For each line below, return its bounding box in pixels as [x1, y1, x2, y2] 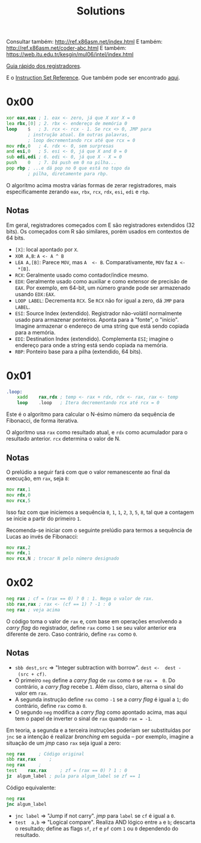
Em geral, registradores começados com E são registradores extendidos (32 [6, 221, 195, 229]
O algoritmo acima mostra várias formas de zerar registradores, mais [6, 181, 177, 189]
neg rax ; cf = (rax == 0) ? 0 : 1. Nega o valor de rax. [6, 596, 154, 602]
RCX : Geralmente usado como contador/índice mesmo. [14, 271, 149, 279]
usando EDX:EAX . [14, 290, 56, 298]
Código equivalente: [6, 784, 56, 791]
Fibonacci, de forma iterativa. [6, 417, 79, 425]
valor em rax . [14, 689, 48, 696]
